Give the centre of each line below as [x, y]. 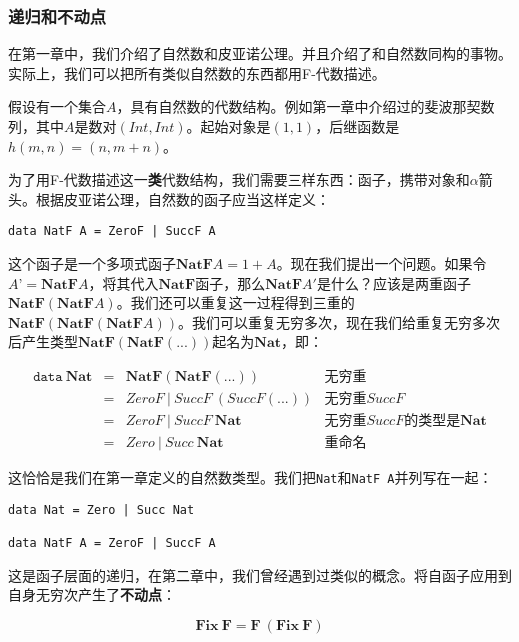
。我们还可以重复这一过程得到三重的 [235, 302]
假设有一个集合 [57, 106]
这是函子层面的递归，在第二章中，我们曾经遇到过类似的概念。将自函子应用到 [260, 574]
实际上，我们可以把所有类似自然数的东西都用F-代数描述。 [197, 72]
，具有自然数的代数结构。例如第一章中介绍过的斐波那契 [298, 106]
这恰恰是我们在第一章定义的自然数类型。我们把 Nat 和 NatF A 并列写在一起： [250, 477]
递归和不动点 [57, 15]
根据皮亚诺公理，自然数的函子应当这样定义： [182, 198]
